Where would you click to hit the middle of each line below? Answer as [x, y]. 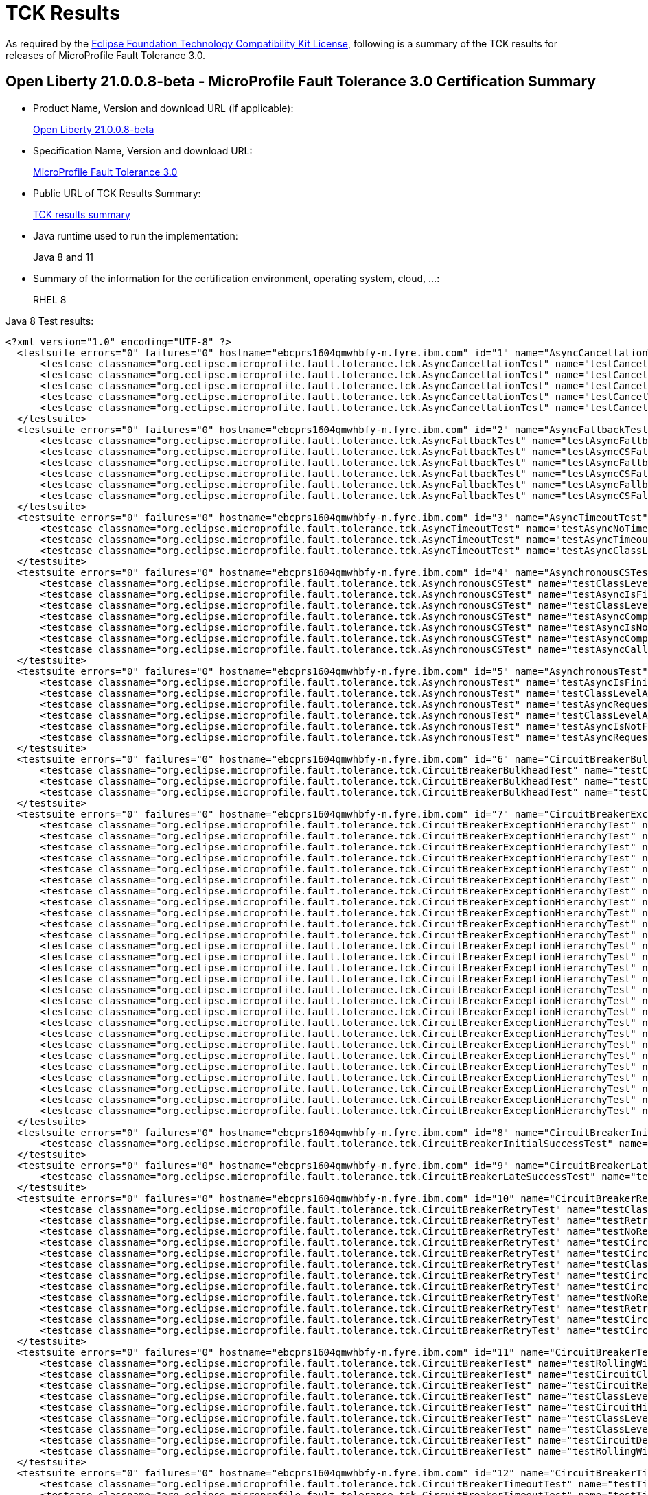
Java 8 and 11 [63, 257]
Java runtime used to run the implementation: [136, 235]
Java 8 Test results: [50, 321]
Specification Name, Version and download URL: [143, 150]
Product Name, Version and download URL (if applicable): [163, 108]
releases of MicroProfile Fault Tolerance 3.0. [106, 55]
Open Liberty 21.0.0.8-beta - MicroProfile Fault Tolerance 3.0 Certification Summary [301, 82]
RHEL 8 [50, 299]
